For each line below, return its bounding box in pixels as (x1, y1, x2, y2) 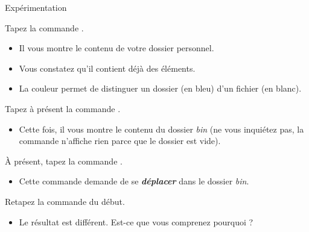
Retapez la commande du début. (5, 195, 125, 207)
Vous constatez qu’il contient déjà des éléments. (19, 61, 196, 74)
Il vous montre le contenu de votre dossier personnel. (19, 42, 214, 54)
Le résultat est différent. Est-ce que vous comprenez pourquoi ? (19, 215, 253, 228)
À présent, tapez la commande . (5, 154, 123, 167)
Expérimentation (5, 1, 67, 13)
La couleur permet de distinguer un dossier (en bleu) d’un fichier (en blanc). (19, 82, 302, 95)
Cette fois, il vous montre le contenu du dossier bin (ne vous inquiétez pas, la (19, 122, 304, 135)
